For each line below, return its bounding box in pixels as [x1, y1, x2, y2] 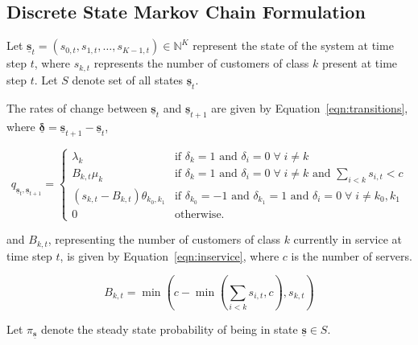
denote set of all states [72, 71, 184, 88]
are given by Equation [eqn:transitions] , [211, 99, 408, 116]
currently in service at [293, 231, 402, 248]
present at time [321, 55, 398, 72]
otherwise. [174, 208, 225, 220]
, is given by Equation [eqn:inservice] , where [60, 247, 279, 264]
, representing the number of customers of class [48, 231, 280, 248]
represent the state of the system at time [192, 37, 394, 54]
